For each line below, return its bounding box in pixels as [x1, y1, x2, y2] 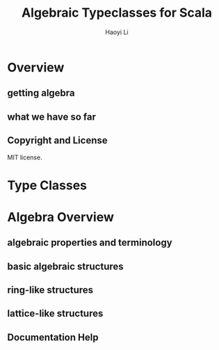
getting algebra [7, 87, 75, 99]
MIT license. [7, 153, 43, 161]
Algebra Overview [7, 209, 115, 225]
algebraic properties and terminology [7, 237, 172, 248]
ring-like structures [7, 284, 94, 296]
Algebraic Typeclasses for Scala [21, 5, 213, 21]
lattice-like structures [7, 308, 104, 319]
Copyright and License [7, 134, 108, 147]
